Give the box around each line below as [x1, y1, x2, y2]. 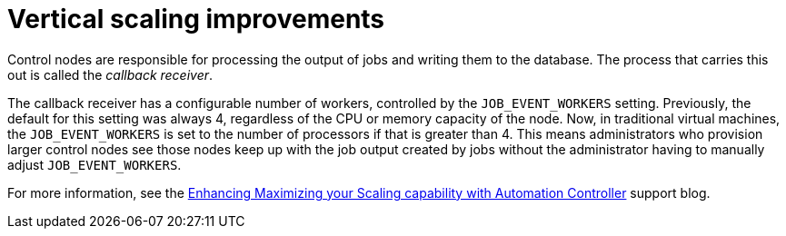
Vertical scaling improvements [7, 4, 385, 34]
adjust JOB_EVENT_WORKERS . [7, 156, 182, 172]
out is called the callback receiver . [7, 66, 214, 83]
